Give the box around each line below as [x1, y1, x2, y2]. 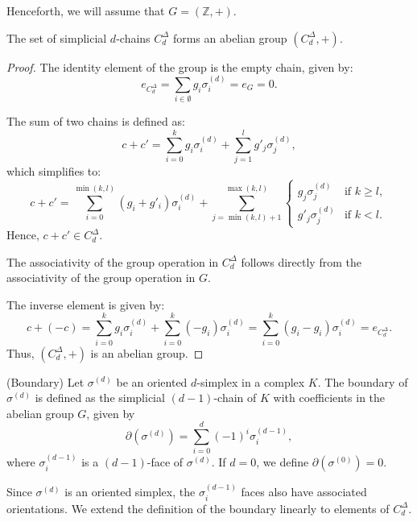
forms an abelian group [172, 29, 287, 46]
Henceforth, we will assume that [6, 2, 165, 19]
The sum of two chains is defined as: [6, 113, 185, 130]
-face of [147, 454, 184, 470]
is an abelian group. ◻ [90, 344, 204, 361]
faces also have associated [241, 483, 367, 500]
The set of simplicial [6, 29, 107, 46]
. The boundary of [317, 373, 408, 390]
